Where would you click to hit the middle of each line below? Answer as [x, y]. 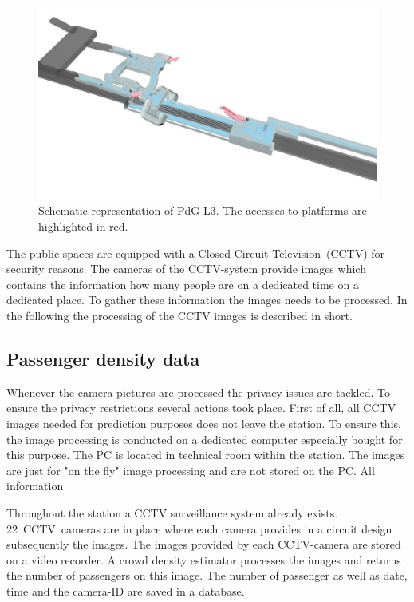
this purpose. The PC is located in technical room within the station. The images [206, 455]
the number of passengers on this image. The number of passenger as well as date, [207, 575]
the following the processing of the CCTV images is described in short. [179, 315]
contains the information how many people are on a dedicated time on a [183, 284]
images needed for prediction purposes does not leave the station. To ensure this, [204, 423]
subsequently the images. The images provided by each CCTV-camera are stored [204, 544]
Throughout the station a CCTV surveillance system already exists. [172, 512]
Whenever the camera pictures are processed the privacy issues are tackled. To [198, 392]
